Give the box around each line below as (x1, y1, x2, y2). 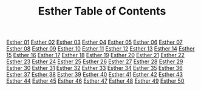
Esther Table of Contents (38, 4, 166, 18)
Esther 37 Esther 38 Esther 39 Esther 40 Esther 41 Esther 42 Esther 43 (6, 71, 183, 78)
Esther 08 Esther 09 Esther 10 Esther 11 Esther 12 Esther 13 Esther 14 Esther (6, 45, 196, 52)
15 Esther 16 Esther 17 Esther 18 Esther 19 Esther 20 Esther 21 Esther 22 (6, 52, 185, 59)
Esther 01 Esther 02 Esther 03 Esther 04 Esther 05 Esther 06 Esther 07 (6, 38, 183, 46)
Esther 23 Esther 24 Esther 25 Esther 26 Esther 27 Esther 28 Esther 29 (6, 58, 183, 65)
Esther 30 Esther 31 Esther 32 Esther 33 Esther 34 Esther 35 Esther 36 (6, 64, 183, 72)
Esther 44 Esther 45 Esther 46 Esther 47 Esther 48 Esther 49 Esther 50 (6, 77, 185, 85)
